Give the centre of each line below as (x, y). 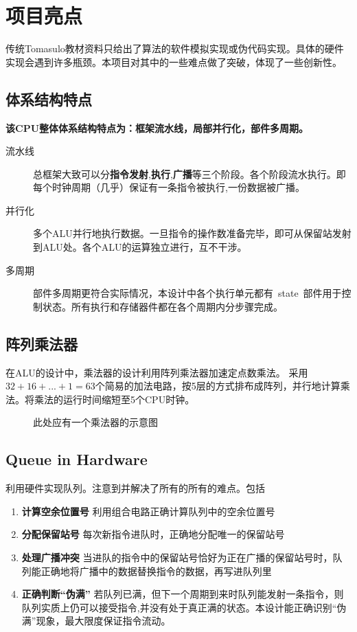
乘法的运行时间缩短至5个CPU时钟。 (114, 399)
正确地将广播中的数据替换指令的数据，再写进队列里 (156, 571)
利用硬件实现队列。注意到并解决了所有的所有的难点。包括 (135, 488)
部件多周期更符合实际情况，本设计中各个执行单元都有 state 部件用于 (187, 293)
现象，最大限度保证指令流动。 (103, 621)
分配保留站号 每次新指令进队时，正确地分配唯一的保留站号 (153, 534)
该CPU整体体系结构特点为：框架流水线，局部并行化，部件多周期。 (157, 127)
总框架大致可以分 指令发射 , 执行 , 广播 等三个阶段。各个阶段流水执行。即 (189, 173)
